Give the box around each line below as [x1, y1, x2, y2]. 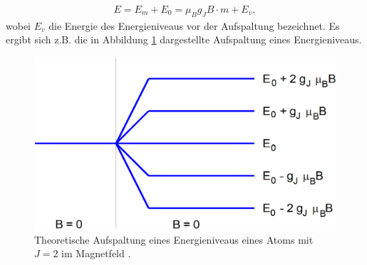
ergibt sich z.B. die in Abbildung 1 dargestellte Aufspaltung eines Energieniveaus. [6, 32, 362, 47]
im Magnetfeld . [61, 246, 131, 261]
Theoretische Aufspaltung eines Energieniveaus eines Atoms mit [34, 232, 314, 247]
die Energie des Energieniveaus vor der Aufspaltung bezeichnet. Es [48, 18, 340, 33]
